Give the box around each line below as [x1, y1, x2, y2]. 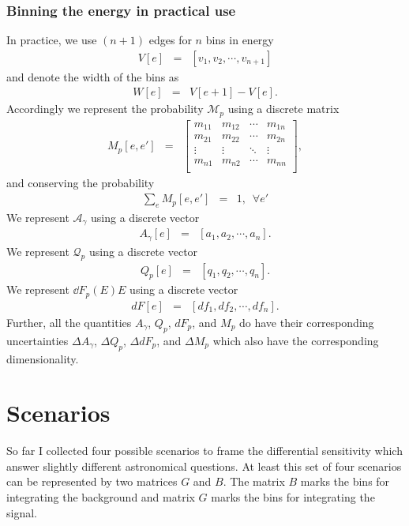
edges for [148, 32, 192, 48]
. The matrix [223, 473, 285, 490]
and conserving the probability [6, 175, 155, 191]
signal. [6, 504, 37, 520]
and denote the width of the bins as [6, 68, 179, 85]
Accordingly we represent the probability [6, 100, 204, 117]
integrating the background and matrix [6, 489, 195, 505]
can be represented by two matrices [6, 473, 178, 490]
